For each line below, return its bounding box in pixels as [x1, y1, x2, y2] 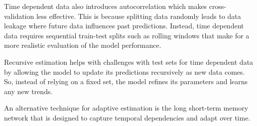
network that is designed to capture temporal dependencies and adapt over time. [4, 112, 251, 123]
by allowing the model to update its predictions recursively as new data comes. [4, 66, 245, 77]
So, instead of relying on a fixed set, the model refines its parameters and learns [4, 76, 248, 87]
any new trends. [4, 86, 53, 96]
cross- [209, 1, 227, 11]
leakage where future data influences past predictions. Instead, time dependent [4, 20, 244, 31]
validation [4, 10, 34, 21]
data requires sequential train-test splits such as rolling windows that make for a [4, 30, 250, 40]
